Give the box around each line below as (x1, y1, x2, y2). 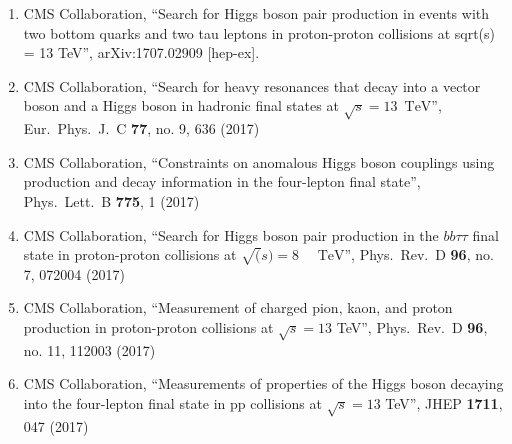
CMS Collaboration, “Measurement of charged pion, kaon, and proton (23, 297, 453, 318)
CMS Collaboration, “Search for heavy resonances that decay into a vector (23, 75, 481, 96)
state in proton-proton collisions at (23, 244, 237, 265)
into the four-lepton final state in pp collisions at (23, 393, 322, 414)
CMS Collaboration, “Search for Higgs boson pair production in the (23, 224, 439, 245)
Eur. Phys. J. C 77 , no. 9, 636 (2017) (23, 118, 260, 139)
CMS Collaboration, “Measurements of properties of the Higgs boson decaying (23, 373, 504, 394)
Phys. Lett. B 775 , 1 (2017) (23, 190, 200, 211)
